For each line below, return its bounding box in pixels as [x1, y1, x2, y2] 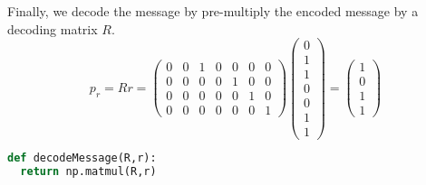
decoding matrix [7, 19, 98, 38]
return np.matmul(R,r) [20, 165, 157, 179]
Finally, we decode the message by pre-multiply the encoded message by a [7, 2, 419, 20]
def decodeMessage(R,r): [7, 152, 157, 165]
